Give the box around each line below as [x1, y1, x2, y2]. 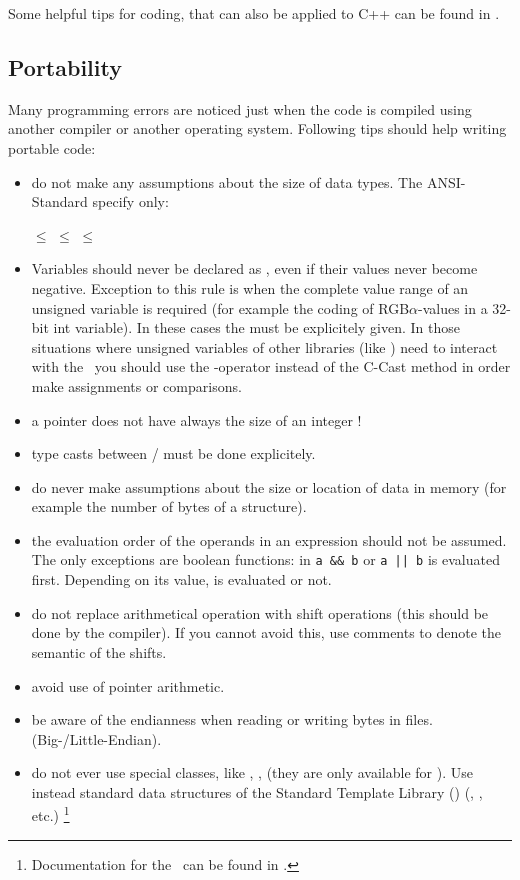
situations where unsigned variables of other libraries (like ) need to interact [31, 336, 498, 357]
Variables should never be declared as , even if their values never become [31, 258, 478, 279]
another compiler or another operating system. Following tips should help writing [8, 118, 507, 139]
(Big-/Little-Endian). [31, 728, 162, 749]
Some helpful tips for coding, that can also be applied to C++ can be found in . [8, 3, 500, 23]
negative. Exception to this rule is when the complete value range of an [31, 277, 469, 298]
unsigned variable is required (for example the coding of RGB [31, 297, 410, 318]
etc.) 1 [31, 802, 70, 826]
